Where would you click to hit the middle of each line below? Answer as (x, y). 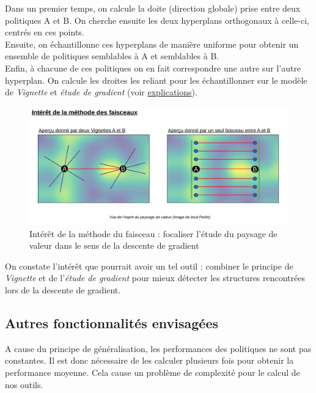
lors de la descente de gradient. (63, 290)
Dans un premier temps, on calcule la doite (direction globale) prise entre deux (153, 8)
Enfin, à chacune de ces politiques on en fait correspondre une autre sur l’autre (153, 68)
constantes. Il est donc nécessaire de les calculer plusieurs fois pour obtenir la (149, 360)
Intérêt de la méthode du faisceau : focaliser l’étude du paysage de (153, 233)
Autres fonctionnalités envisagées (112, 323)
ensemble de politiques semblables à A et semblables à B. (112, 56)
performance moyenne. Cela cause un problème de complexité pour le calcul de (152, 373)
